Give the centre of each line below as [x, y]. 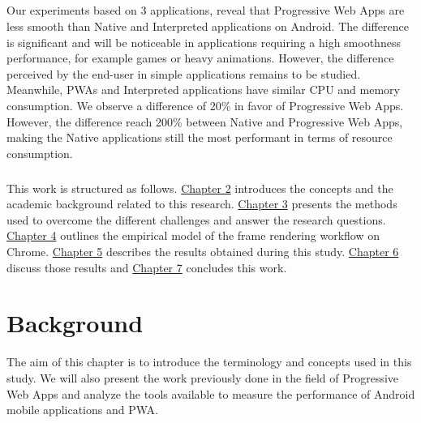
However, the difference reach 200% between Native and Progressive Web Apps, [205, 121]
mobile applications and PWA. [82, 410]
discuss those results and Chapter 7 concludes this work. [147, 267]
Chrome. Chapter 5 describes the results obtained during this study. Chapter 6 [203, 252]
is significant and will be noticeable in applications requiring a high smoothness [204, 42]
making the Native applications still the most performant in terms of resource [200, 137]
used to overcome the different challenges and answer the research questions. [196, 219]
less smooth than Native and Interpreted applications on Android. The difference [208, 26]
